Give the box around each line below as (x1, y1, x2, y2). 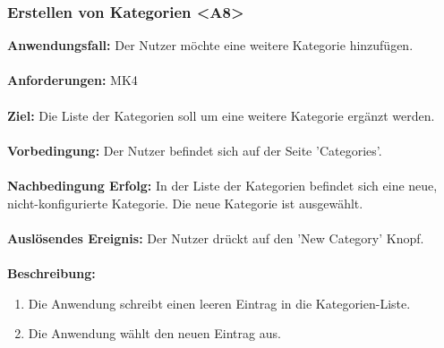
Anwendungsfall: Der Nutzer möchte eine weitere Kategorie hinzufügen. (7, 36, 414, 55)
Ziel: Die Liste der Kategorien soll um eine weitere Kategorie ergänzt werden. (7, 106, 435, 124)
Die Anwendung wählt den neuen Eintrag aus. (28, 324, 281, 343)
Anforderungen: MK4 (7, 71, 138, 89)
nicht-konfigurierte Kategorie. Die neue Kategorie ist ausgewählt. (7, 193, 363, 212)
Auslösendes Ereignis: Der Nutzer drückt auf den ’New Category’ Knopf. (7, 228, 424, 247)
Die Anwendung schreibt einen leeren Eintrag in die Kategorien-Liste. (28, 293, 411, 312)
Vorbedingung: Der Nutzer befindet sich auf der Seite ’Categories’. (7, 140, 382, 159)
